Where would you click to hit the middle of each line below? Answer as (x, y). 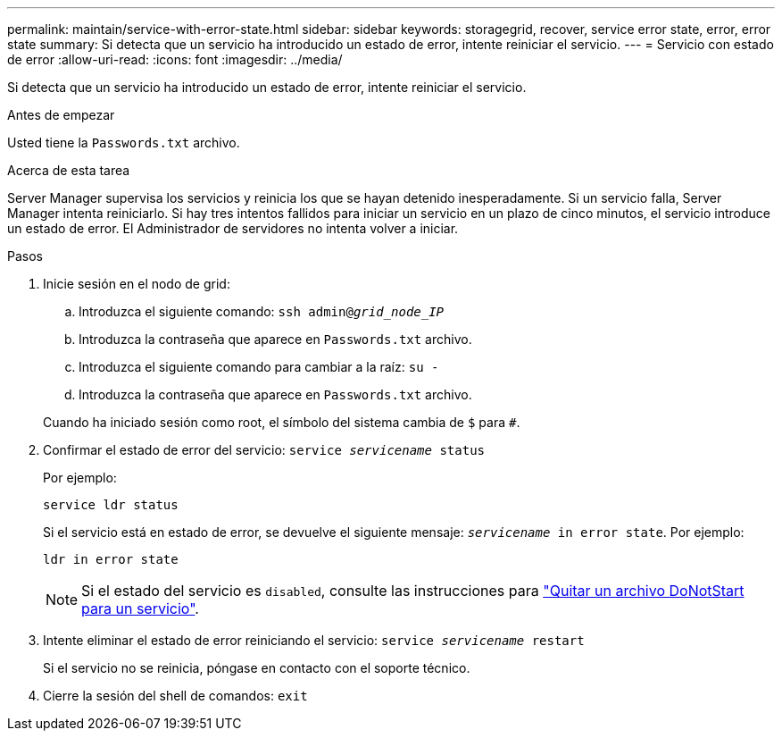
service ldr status (111, 505)
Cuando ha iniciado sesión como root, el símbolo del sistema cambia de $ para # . (282, 422)
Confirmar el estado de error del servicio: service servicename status (264, 450)
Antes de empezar (61, 115)
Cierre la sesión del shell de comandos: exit (175, 696)
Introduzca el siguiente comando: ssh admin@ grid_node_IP (262, 311)
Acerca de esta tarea (69, 170)
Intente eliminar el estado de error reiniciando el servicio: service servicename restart (314, 640)
